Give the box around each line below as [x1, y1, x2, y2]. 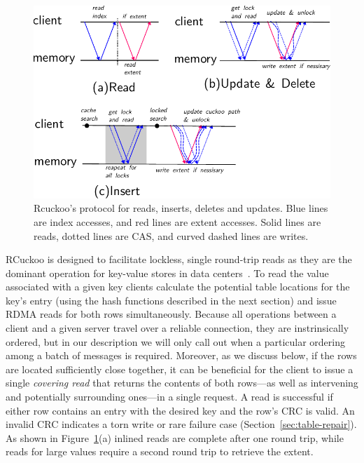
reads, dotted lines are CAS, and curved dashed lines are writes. [34, 228, 309, 243]
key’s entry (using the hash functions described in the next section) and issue [6, 293, 337, 307]
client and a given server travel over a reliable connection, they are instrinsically [6, 321, 349, 335]
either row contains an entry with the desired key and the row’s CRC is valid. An [6, 403, 355, 417]
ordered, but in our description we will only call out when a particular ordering [6, 334, 345, 349]
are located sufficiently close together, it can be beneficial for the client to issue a [6, 361, 353, 376]
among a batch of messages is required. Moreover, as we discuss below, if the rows [6, 348, 357, 363]
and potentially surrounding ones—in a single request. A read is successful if [6, 389, 333, 404]
